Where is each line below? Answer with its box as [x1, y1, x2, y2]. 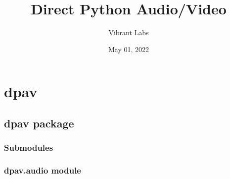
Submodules [4, 141, 53, 154]
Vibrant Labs [108, 27, 149, 38]
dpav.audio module [4, 164, 81, 177]
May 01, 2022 [108, 44, 149, 54]
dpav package [4, 115, 74, 130]
